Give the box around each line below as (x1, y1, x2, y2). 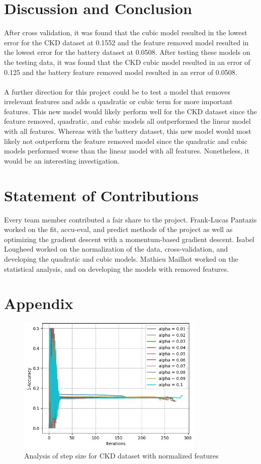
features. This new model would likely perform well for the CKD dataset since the (4, 106, 257, 116)
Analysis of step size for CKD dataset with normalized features (24, 450, 219, 461)
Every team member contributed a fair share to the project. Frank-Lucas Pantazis (4, 214, 257, 224)
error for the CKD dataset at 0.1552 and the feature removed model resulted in (4, 37, 249, 47)
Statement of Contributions (4, 185, 199, 205)
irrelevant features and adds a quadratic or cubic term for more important (4, 96, 233, 107)
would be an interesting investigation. (4, 155, 120, 166)
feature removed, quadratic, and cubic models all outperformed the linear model (4, 116, 251, 126)
